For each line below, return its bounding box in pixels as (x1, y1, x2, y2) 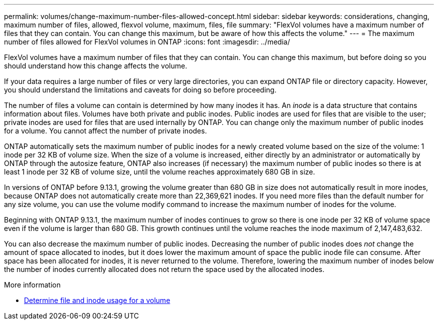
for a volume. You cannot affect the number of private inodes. (4, 126, 207, 135)
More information (4, 280, 61, 289)
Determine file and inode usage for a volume (24, 296, 170, 304)
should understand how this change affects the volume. (4, 61, 187, 70)
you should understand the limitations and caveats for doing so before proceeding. (4, 85, 276, 94)
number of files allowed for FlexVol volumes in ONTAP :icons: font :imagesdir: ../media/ (4, 37, 290, 46)
